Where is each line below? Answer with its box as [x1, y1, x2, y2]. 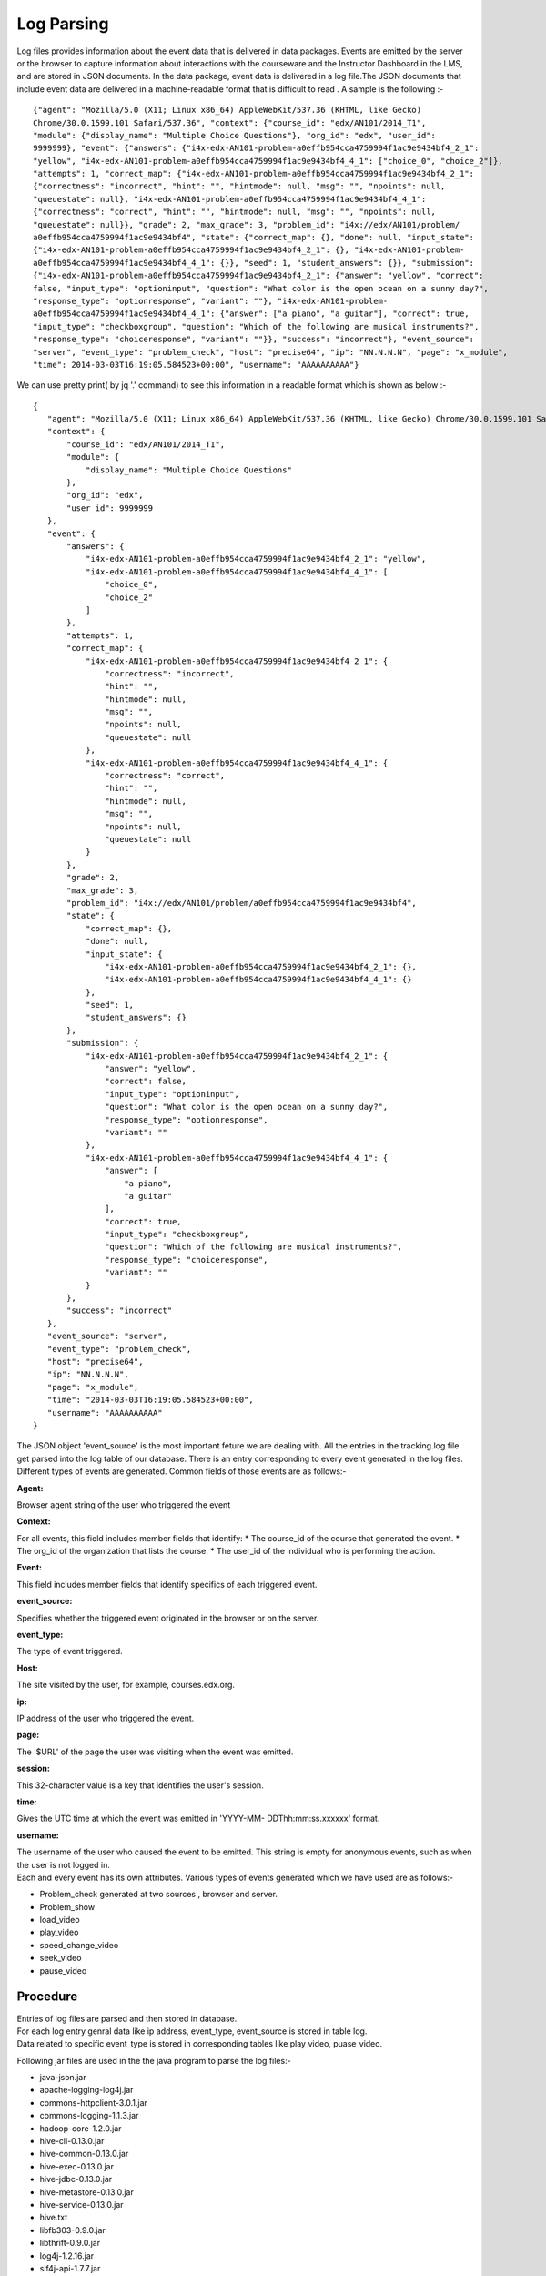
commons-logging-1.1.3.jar [39, 2110, 139, 2121]
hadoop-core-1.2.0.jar [39, 2122, 122, 2134]
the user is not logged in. [16, 1859, 111, 1870]
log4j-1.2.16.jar [39, 2250, 95, 2261]
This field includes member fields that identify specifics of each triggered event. [16, 1579, 318, 1590]
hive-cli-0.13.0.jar [39, 2136, 105, 2147]
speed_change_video [39, 1939, 119, 1950]
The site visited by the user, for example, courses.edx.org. [16, 1680, 236, 1691]
